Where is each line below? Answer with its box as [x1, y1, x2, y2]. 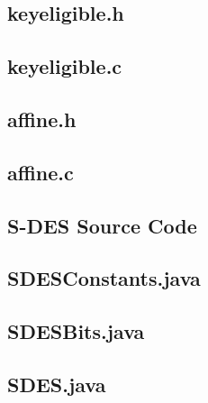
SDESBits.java [7, 317, 145, 345]
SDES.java [7, 370, 106, 398]
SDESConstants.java [7, 264, 201, 292]
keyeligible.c [7, 52, 122, 80]
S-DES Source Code [7, 211, 197, 239]
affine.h [7, 105, 77, 133]
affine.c [7, 158, 74, 186]
